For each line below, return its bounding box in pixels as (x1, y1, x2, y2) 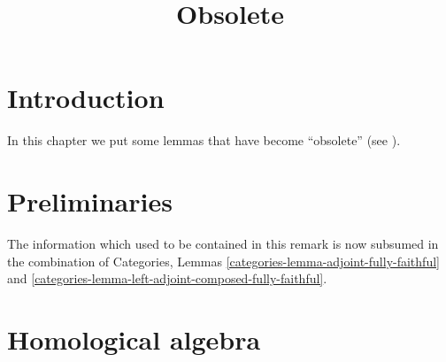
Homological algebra (7, 321, 261, 357)
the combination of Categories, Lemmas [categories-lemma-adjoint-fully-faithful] (7, 251, 440, 270)
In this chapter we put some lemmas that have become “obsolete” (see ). (7, 131, 401, 150)
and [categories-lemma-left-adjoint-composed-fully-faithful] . (7, 269, 327, 288)
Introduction (7, 80, 165, 116)
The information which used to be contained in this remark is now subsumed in (7, 235, 439, 253)
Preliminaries (7, 183, 173, 220)
